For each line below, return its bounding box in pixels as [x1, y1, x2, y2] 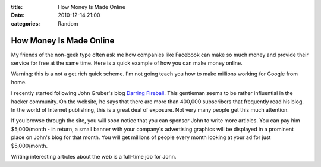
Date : [11, 12, 25, 19]
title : [11, 4, 23, 10]
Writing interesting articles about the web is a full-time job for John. [11, 153, 177, 160]
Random [58, 20, 78, 27]
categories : [11, 20, 40, 27]
